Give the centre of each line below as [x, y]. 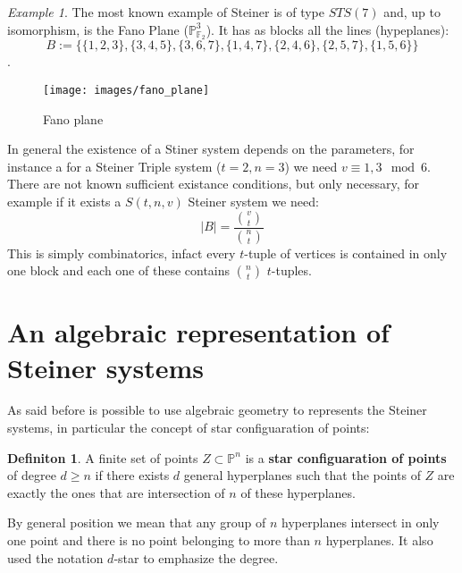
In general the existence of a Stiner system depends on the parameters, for [211, 149]
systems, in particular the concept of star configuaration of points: [189, 428]
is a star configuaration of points [346, 457]
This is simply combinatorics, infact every [122, 253]
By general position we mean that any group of [137, 522]
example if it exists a [64, 202]
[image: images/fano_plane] [126, 91]
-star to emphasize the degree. [196, 557]
